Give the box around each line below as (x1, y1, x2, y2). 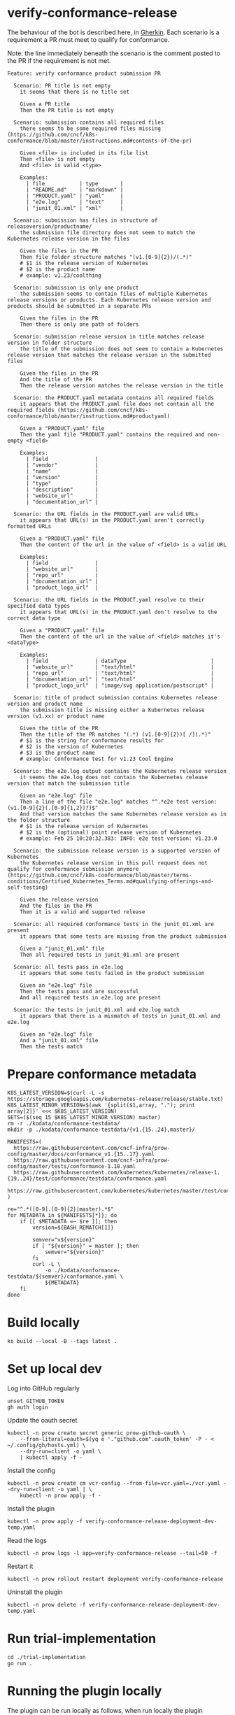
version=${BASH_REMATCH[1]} (32, 1224, 114, 1231)
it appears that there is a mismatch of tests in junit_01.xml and (20, 1012, 220, 1019)
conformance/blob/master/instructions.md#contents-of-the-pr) (7, 137, 192, 144)
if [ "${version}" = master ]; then (32, 1242, 139, 1249)
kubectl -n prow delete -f (7, 1601, 86, 1608)
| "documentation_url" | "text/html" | (25, 676, 215, 683)
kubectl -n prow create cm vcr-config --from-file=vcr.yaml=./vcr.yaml (7, 1479, 220, 1487)
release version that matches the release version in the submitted (7, 351, 211, 358)
